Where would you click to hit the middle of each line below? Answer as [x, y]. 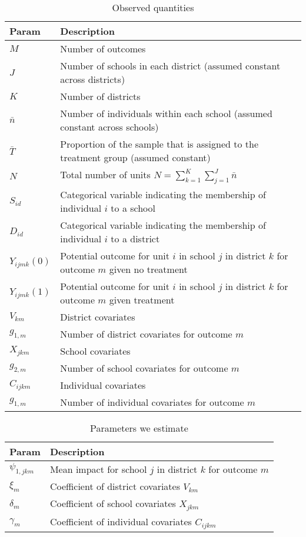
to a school [133, 208]
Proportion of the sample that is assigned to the [159, 144]
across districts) [93, 79]
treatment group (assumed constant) [135, 157]
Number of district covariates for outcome [146, 334]
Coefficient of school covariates [113, 503]
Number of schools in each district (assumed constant [170, 66]
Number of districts [100, 96]
